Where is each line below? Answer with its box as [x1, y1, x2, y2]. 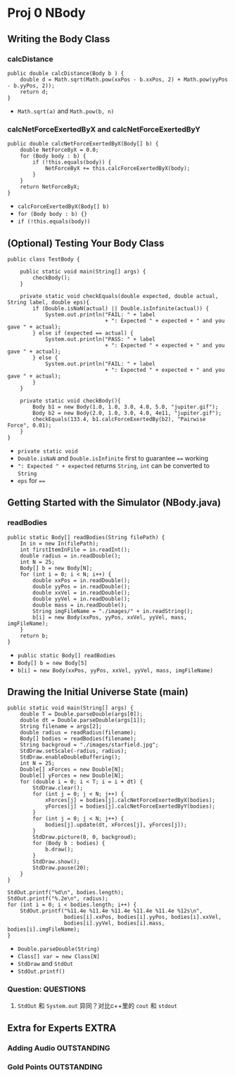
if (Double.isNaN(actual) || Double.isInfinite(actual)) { [32, 304, 210, 312]
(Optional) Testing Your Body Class [7, 237, 165, 249]
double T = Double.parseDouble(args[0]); [20, 711, 143, 718]
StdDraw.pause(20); [32, 865, 90, 872]
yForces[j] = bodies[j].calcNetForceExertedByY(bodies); [44, 803, 216, 810]
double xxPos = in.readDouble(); [32, 576, 131, 584]
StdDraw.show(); [32, 858, 80, 865]
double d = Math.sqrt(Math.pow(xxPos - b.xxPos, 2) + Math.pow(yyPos [20, 76, 229, 83]
